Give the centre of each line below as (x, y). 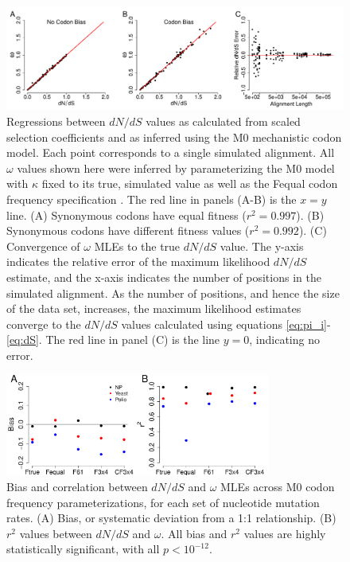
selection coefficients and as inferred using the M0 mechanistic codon (174, 137)
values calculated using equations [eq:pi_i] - (226, 324)
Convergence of (43, 246)
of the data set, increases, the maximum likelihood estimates (154, 308)
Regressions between (56, 121)
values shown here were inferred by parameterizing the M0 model (176, 168)
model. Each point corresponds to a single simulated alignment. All (171, 152)
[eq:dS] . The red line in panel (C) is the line (113, 340)
